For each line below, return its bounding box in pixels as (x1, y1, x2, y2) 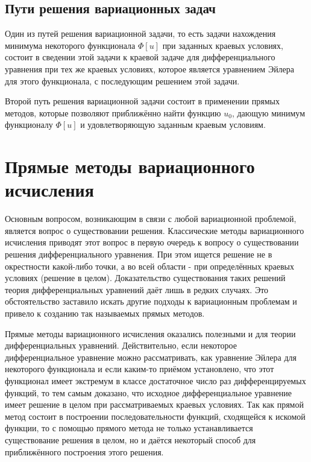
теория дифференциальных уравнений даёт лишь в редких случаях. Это (5, 283, 269, 296)
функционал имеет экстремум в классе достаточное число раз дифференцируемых (5, 374, 306, 387)
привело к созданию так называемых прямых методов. (5, 307, 205, 320)
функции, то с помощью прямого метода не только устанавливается (5, 422, 253, 434)
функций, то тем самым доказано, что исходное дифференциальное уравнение (5, 386, 292, 399)
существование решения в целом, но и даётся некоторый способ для (5, 433, 256, 446)
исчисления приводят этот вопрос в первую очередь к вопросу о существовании (5, 236, 299, 248)
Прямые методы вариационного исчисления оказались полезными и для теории (5, 327, 296, 340)
